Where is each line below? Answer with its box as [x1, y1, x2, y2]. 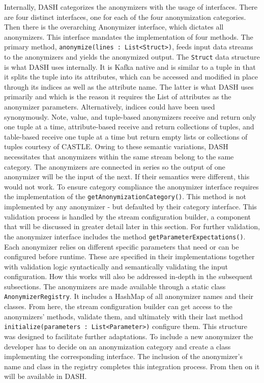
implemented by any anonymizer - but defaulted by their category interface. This [4, 201, 257, 212]
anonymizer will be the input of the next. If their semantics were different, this [4, 171, 250, 182]
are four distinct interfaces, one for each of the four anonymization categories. [4, 11, 246, 22]
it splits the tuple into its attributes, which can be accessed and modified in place [4, 71, 258, 82]
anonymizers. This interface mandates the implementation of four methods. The [4, 31, 253, 42]
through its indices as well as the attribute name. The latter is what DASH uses [4, 81, 254, 92]
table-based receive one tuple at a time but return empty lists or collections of [4, 131, 248, 142]
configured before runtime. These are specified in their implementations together [4, 251, 255, 262]
